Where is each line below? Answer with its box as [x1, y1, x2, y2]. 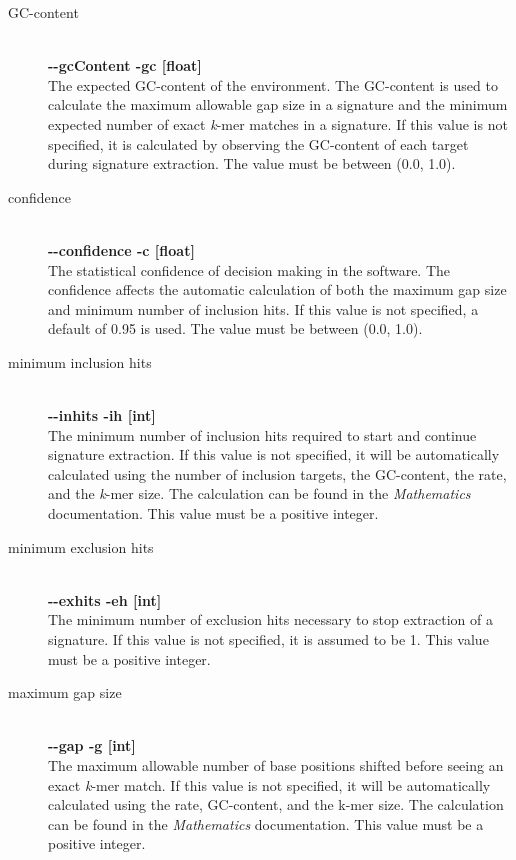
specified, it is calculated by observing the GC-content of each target [48, 133, 469, 154]
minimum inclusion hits [8, 351, 152, 372]
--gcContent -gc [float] [48, 55, 202, 76]
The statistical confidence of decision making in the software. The [48, 259, 451, 280]
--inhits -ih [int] [48, 405, 156, 426]
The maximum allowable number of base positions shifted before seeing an [48, 755, 504, 775]
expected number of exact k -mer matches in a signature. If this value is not [48, 113, 508, 134]
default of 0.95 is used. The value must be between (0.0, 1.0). [48, 318, 423, 339]
